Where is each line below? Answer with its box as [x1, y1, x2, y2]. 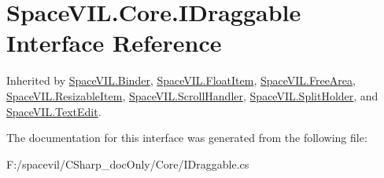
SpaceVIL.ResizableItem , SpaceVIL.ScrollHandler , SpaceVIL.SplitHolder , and [6, 87, 378, 104]
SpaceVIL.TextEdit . [6, 103, 102, 119]
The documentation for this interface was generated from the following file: [6, 129, 367, 146]
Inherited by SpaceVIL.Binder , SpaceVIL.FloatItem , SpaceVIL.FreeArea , [6, 72, 356, 89]
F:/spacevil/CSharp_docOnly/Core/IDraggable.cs [6, 155, 249, 172]
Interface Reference [6, 27, 222, 59]
